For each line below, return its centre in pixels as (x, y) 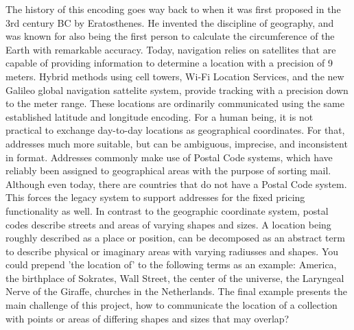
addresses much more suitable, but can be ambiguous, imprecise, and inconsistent (177, 143)
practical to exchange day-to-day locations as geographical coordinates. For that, (175, 130)
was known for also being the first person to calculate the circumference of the (170, 36)
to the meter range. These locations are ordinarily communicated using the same (175, 103)
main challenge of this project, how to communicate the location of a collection (172, 305)
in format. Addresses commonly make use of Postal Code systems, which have (169, 157)
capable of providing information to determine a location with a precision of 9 (169, 63)
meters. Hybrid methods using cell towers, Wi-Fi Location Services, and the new (175, 76)
